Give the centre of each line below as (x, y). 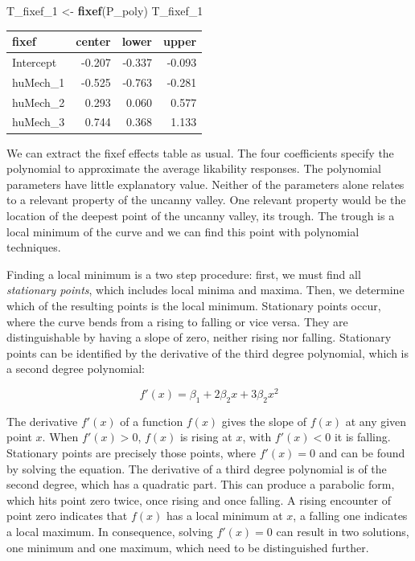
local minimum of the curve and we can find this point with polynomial (183, 231)
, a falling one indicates (350, 516)
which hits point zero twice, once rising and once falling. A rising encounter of (199, 500)
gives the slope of (264, 421)
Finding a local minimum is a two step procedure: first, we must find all (184, 274)
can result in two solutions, (343, 531)
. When (60, 437)
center (93, 41)
